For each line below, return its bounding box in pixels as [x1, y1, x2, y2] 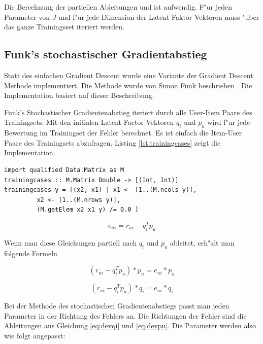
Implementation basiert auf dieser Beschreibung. [4, 90, 154, 100]
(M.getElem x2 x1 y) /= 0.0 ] [37, 206, 139, 214]
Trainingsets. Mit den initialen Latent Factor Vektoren [4, 117, 174, 127]
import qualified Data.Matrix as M [4, 166, 124, 174]
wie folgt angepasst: [4, 330, 65, 340]
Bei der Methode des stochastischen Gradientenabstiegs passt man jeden [4, 300, 229, 311]
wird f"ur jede [207, 117, 250, 127]
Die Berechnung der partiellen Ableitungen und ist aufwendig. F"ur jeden [4, 2, 233, 12]
